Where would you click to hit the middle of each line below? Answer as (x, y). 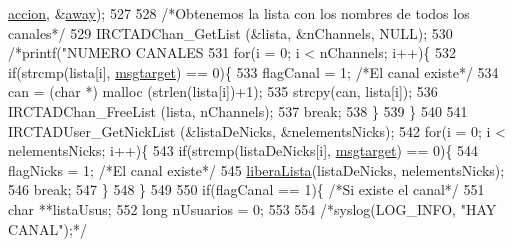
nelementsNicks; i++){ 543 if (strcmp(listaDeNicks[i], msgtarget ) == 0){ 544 (243, 150)
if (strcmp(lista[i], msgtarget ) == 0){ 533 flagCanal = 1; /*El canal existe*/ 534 (253, 71)
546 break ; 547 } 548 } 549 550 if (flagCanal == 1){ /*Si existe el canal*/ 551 (246, 189)
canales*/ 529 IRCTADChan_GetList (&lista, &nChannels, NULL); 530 (230, 32)
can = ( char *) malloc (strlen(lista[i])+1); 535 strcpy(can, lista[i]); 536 (223, 91)
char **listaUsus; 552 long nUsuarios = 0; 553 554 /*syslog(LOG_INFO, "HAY (252, 208)
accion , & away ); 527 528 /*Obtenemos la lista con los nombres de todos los (239, 13)
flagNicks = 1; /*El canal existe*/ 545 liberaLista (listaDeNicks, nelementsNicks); (256, 169)
